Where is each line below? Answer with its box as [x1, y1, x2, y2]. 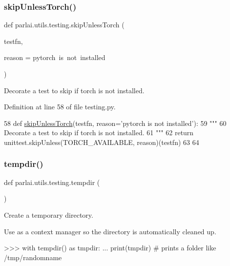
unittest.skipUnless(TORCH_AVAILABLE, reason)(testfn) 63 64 [4, 137, 199, 147]
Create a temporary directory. [4, 209, 93, 220]
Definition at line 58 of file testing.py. [4, 102, 116, 112]
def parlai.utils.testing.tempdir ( [4, 177, 100, 187]
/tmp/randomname [4, 252, 62, 262]
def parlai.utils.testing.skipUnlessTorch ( [4, 20, 125, 30]
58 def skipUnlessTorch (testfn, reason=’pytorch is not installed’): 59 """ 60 [4, 118, 227, 128]
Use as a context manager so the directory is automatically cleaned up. [4, 226, 216, 236]
